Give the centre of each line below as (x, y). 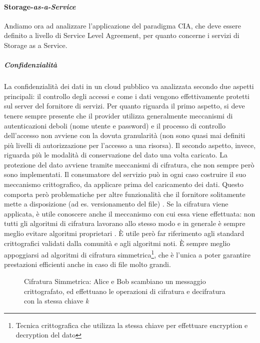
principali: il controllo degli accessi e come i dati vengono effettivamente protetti (127, 96)
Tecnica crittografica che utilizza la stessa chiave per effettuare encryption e (132, 325)
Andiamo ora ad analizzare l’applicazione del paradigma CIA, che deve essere (122, 25)
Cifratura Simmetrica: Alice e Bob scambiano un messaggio (115, 281)
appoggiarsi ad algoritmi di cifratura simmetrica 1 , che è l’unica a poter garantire (127, 254)
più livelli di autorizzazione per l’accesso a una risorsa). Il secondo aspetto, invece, (130, 145)
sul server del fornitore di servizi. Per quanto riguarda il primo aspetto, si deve (124, 106)
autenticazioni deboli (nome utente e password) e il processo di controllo (115, 125)
